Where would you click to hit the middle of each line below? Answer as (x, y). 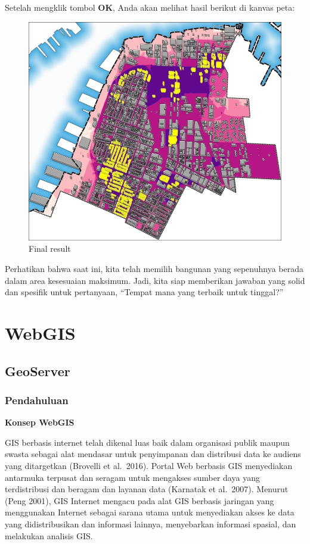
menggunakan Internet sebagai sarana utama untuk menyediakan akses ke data (150, 512)
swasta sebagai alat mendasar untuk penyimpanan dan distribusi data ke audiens (153, 454)
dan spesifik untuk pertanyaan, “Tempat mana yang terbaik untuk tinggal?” (144, 292)
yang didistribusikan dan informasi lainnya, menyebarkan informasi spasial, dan (151, 523)
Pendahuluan (37, 400)
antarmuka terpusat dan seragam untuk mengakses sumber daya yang (132, 477)
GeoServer (38, 371)
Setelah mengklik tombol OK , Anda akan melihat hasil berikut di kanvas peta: (150, 7)
